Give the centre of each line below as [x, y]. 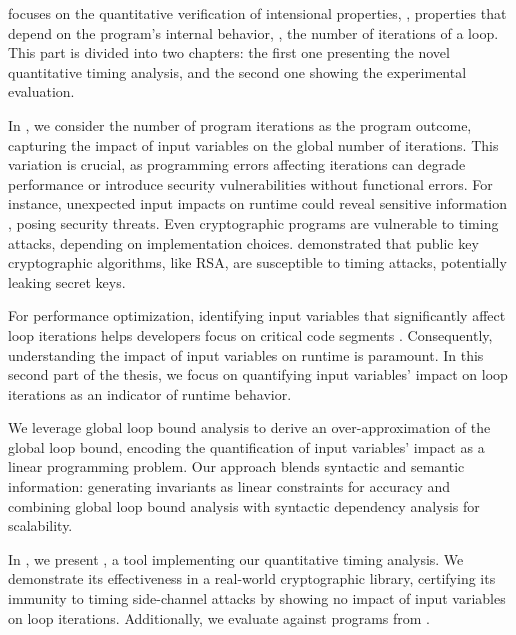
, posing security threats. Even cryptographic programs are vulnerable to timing [253, 222]
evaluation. [41, 91]
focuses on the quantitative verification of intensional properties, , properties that [257, 13]
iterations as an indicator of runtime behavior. [150, 393]
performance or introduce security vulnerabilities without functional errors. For [250, 183]
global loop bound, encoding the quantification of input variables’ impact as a [246, 446]
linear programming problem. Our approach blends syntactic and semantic [236, 466]
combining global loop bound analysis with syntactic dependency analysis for [244, 505]
